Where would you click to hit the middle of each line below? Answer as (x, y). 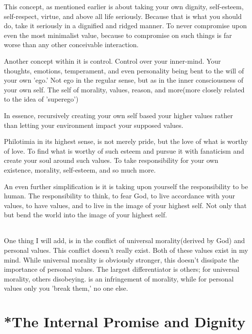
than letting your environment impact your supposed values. (94, 125)
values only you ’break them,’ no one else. (66, 288)
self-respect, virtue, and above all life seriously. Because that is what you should (123, 16)
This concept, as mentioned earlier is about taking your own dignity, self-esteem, (124, 6)
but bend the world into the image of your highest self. (85, 215)
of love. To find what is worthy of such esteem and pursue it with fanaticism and (124, 150)
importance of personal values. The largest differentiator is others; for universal (122, 269)
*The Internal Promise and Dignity (125, 322)
